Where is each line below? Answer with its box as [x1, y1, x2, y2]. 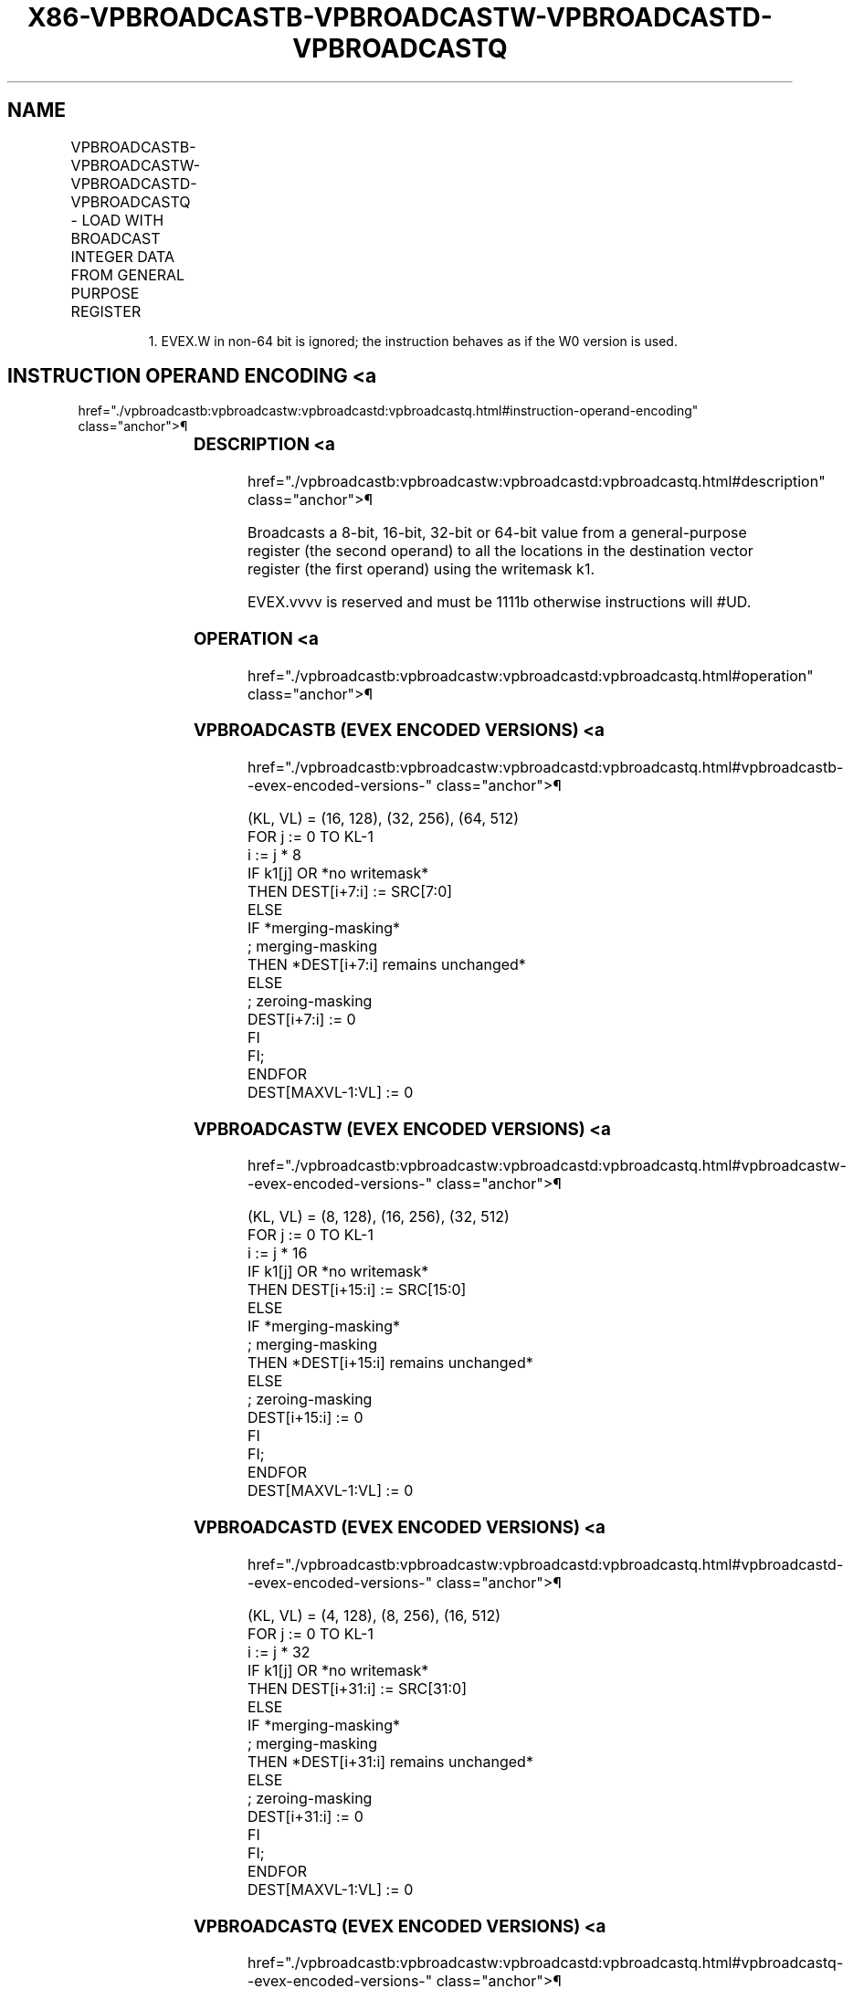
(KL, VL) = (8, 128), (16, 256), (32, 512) [247, 1207, 510, 1226]
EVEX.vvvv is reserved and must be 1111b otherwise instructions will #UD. [247, 593, 752, 612]
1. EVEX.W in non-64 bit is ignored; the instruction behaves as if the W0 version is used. [148, 332, 678, 349]
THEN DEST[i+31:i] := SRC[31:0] [247, 1679, 468, 1698]
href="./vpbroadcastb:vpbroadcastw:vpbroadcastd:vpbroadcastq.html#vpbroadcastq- [247, 1953, 844, 1973]
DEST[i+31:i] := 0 [247, 1806, 363, 1826]
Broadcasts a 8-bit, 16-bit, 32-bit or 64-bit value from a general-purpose [247, 523, 747, 542]
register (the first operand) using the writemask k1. [247, 560, 595, 579]
